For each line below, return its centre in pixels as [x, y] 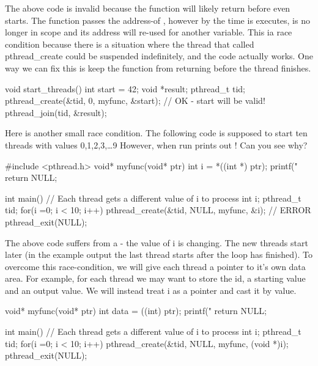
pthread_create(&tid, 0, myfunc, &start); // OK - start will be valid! [135, 101]
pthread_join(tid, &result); [56, 112]
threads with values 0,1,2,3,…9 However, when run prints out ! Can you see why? [156, 145]
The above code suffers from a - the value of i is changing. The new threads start [157, 242]
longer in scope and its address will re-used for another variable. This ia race [149, 32]
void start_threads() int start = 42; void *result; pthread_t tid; [125, 88]
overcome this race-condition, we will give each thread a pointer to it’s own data [155, 266]
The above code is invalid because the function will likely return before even [148, 8]
